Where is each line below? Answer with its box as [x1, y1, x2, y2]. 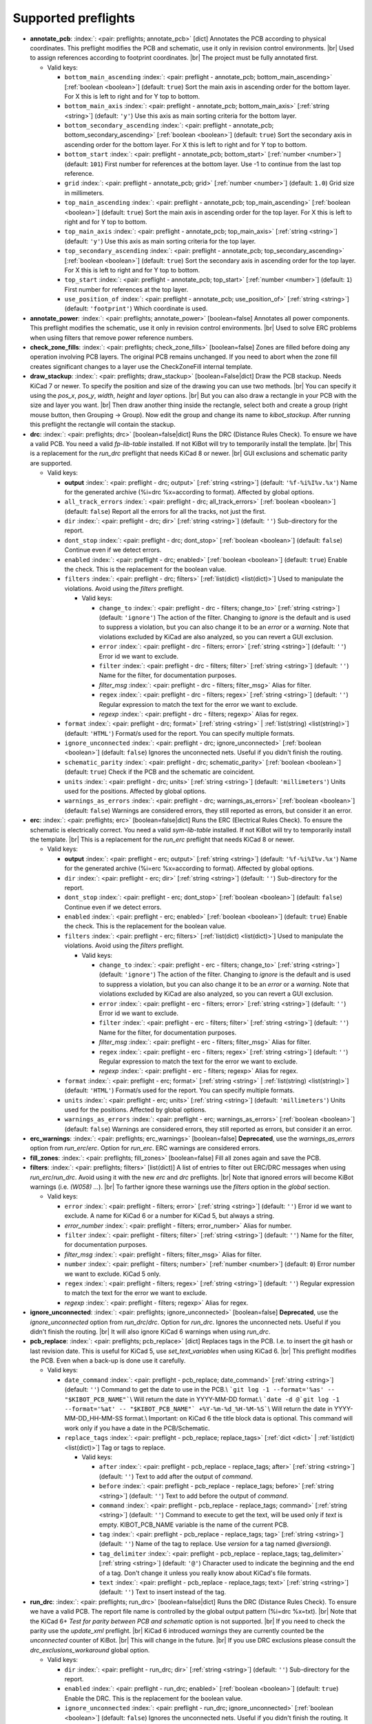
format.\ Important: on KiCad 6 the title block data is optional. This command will [124, 1414, 353, 1423]
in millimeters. [64, 188, 105, 197]
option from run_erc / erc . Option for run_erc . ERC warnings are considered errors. [30, 1144, 261, 1152]
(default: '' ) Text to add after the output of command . [99, 1472, 253, 1481]
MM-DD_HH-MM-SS [64, 1414, 123, 1423]
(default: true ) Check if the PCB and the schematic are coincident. [64, 768, 255, 776]
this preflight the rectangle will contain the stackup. [30, 421, 176, 429]
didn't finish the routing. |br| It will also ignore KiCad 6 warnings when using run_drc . [30, 1327, 271, 1336]
